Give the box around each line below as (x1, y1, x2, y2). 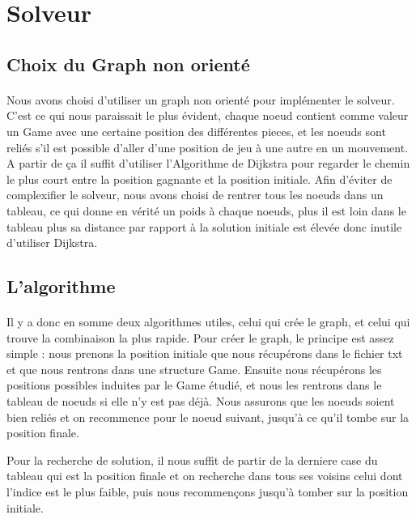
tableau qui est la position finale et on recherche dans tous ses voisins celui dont (6, 467, 403, 484)
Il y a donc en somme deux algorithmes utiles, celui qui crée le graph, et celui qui (6, 313, 410, 330)
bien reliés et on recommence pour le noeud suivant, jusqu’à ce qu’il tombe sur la (6, 408, 410, 425)
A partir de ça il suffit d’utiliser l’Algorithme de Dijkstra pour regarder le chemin (6, 155, 410, 172)
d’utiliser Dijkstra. (6, 234, 98, 251)
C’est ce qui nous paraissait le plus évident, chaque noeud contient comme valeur (6, 107, 409, 124)
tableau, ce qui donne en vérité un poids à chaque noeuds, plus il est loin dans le (6, 202, 406, 219)
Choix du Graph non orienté (6, 51, 250, 76)
